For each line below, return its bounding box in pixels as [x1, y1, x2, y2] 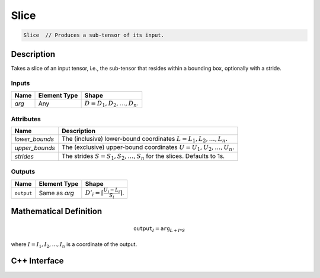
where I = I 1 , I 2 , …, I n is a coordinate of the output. [11, 240, 137, 249]
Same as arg [39, 189, 74, 198]
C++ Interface [11, 256, 64, 266]
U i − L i [103, 186, 120, 194]
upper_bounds [14, 144, 56, 152]
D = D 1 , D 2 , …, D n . [84, 99, 139, 108]
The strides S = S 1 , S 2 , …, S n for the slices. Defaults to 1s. [61, 151, 225, 161]
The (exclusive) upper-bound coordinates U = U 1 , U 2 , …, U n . [61, 143, 235, 153]
